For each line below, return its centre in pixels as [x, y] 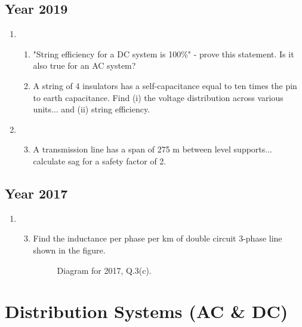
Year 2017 [36, 193]
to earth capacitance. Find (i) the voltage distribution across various [158, 97]
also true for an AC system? [84, 65]
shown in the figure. [69, 250]
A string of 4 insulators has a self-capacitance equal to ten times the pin [165, 85]
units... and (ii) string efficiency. [92, 109]
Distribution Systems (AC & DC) [147, 311]
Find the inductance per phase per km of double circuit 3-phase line [158, 238]
